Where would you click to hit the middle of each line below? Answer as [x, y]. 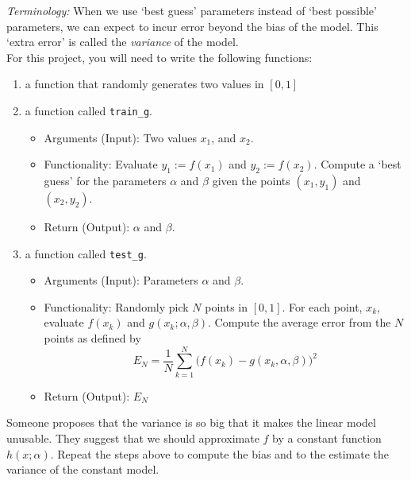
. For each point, [322, 306]
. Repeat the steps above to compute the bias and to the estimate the [220, 453]
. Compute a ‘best [357, 164]
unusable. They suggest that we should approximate [133, 437]
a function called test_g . [86, 253]
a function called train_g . [89, 110]
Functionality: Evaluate [101, 164]
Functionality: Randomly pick [116, 306]
